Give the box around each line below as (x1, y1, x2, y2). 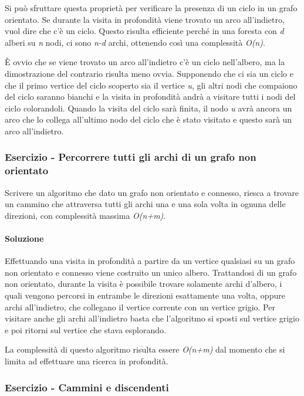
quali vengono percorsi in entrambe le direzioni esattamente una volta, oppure (5, 289, 285, 302)
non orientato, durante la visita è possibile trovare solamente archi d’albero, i (5, 277, 282, 290)
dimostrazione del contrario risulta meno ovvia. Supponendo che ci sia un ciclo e (5, 67, 293, 79)
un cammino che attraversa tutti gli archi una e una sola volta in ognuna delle (5, 198, 286, 210)
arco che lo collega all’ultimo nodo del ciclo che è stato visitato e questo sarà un (5, 113, 292, 126)
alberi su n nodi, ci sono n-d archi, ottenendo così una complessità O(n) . (5, 36, 265, 48)
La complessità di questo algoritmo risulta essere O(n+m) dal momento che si (5, 343, 285, 356)
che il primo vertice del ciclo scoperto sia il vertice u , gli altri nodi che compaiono (5, 79, 298, 91)
